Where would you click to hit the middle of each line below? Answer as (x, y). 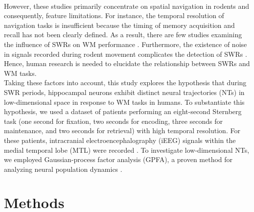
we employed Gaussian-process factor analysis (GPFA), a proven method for (118, 159)
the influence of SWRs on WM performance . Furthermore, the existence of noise (126, 44)
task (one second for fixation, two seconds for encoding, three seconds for (114, 121)
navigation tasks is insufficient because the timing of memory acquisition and (119, 25)
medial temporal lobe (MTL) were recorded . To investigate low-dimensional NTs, (127, 150)
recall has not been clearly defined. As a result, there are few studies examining (123, 35)
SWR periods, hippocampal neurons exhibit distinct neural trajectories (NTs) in (124, 92)
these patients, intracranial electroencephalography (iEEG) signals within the (120, 140)
